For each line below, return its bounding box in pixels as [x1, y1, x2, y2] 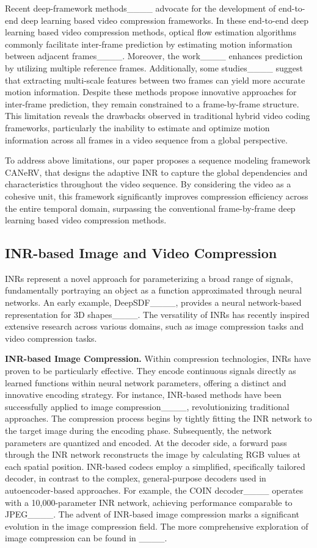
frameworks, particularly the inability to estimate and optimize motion [5, 121, 270, 134]
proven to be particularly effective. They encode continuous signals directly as [5, 364, 296, 377]
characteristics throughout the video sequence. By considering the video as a [5, 178, 291, 190]
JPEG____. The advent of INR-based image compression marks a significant [5, 508, 299, 521]
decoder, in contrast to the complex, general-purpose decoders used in [5, 472, 266, 485]
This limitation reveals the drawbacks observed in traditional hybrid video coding [5, 109, 310, 122]
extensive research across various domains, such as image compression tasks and [5, 320, 304, 333]
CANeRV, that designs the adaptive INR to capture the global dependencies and [5, 165, 308, 178]
